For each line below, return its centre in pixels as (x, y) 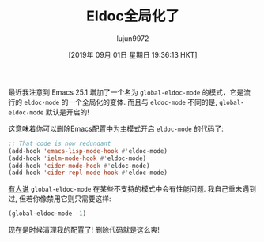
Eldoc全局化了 (133, 16)
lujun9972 (133, 38)
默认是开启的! (67, 112)
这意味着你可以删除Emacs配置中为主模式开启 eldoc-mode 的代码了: (116, 128)
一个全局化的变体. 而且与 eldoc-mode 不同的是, (143, 102)
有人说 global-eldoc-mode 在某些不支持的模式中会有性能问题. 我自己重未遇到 (132, 189)
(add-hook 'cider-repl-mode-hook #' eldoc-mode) (88, 173)
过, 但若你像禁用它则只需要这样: (60, 199)
